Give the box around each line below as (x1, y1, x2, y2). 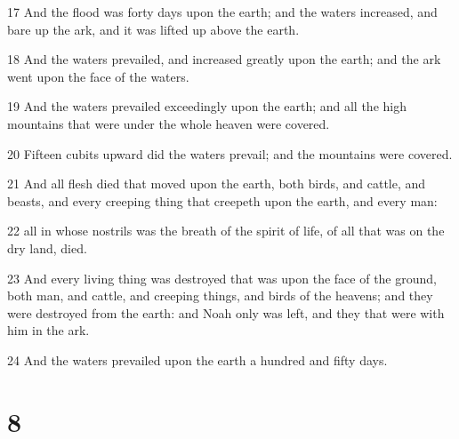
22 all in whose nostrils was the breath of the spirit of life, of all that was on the (7, 221, 445, 240)
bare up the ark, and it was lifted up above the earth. (7, 20, 300, 38)
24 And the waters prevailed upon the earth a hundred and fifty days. (7, 350, 388, 369)
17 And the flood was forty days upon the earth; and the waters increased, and (7, 3, 438, 20)
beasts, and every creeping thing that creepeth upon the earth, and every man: (7, 191, 438, 210)
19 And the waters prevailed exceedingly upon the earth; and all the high (7, 97, 407, 116)
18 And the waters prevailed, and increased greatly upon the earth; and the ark (7, 50, 441, 68)
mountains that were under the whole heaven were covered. (7, 114, 330, 132)
